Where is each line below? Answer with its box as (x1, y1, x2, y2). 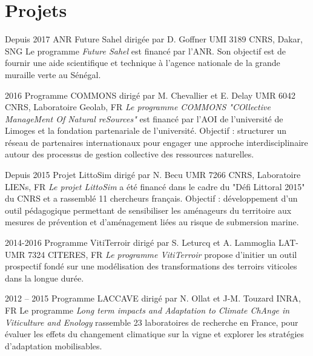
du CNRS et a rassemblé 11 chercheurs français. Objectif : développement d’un (5, 192, 298, 205)
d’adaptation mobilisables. (5, 339, 102, 352)
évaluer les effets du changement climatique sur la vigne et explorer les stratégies (5, 328, 305, 340)
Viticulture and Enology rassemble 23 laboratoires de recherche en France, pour (5, 315, 298, 328)
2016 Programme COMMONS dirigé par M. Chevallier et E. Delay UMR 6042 (5, 88, 296, 101)
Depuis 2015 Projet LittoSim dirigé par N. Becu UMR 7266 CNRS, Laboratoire (5, 168, 301, 181)
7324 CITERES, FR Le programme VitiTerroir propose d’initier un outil (28, 248, 297, 260)
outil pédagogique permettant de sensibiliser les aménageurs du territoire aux (5, 203, 292, 216)
